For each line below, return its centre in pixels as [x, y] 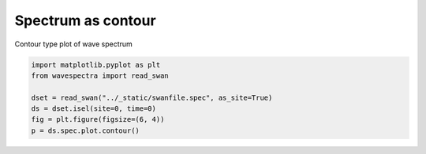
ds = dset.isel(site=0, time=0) [94, 109]
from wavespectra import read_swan [100, 75]
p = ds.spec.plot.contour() [85, 130]
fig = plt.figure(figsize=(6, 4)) [98, 119]
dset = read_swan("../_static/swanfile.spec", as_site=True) [152, 97]
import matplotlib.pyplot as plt [96, 64]
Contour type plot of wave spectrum [74, 44]
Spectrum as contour [86, 20]
